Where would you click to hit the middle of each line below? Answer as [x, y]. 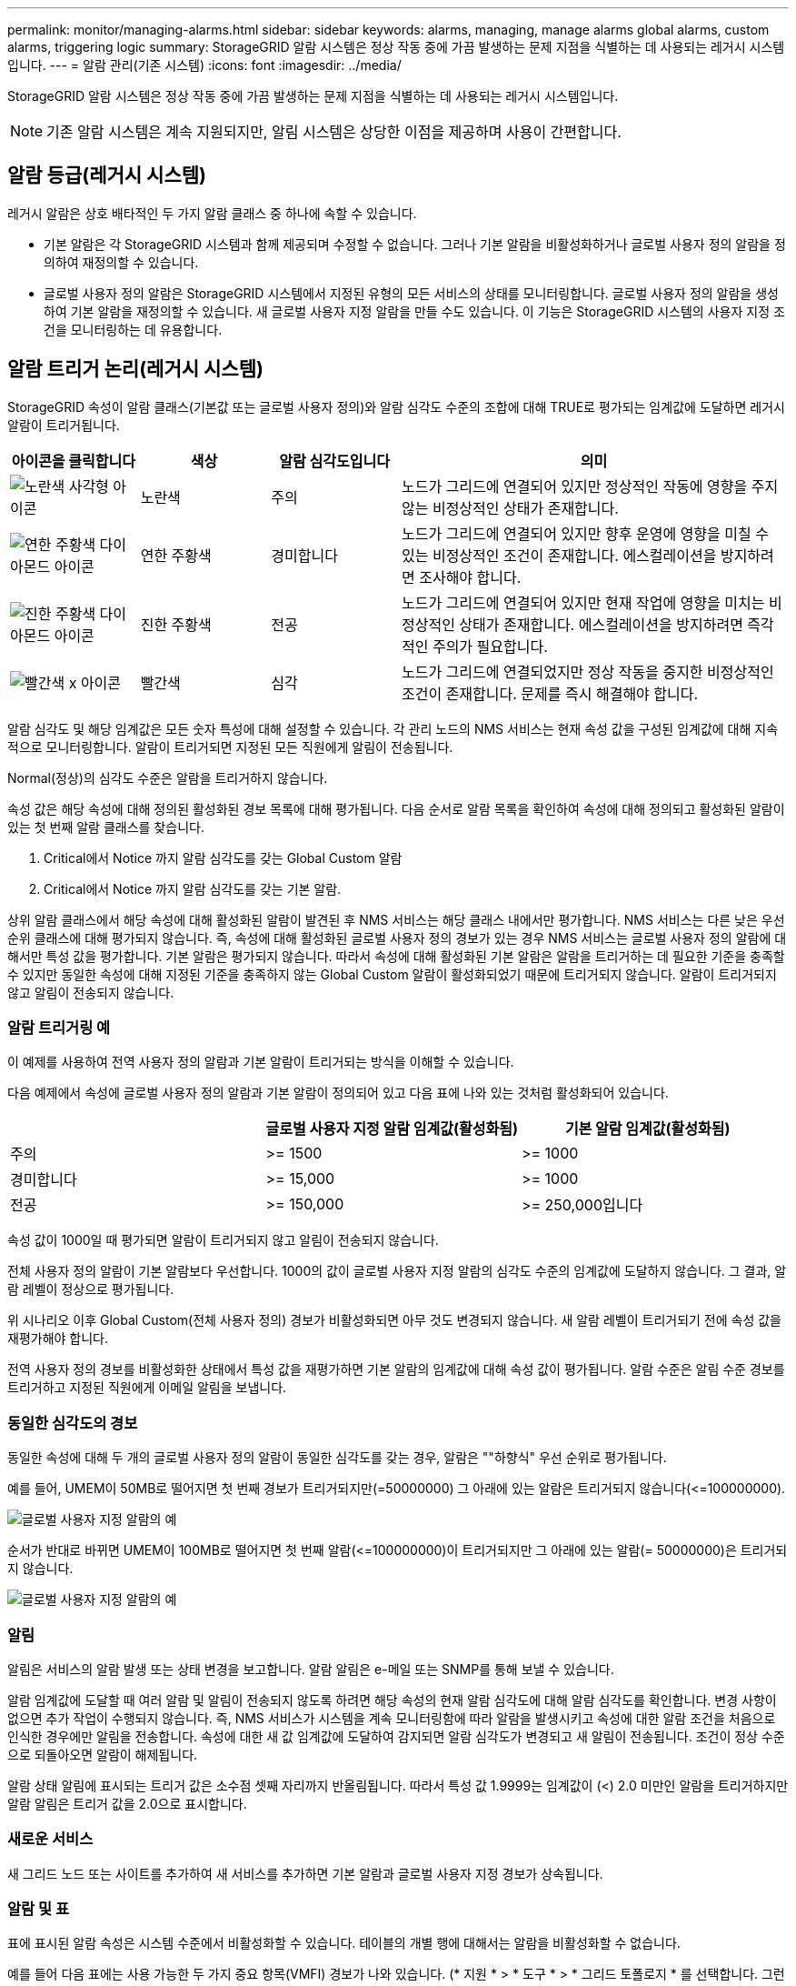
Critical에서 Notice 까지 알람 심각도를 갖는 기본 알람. [193, 888]
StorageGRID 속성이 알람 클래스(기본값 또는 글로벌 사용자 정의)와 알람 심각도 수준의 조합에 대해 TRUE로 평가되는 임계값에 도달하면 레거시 [396, 406]
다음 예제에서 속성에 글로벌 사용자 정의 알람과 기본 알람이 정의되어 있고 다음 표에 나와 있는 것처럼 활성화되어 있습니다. [338, 1093]
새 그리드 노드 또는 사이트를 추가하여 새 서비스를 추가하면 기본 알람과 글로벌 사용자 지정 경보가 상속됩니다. [305, 1873]
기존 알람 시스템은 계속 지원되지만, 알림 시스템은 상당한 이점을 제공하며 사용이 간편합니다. [334, 132]
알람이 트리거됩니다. [64, 425]
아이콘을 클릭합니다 [73, 461]
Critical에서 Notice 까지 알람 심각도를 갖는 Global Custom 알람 [223, 858]
